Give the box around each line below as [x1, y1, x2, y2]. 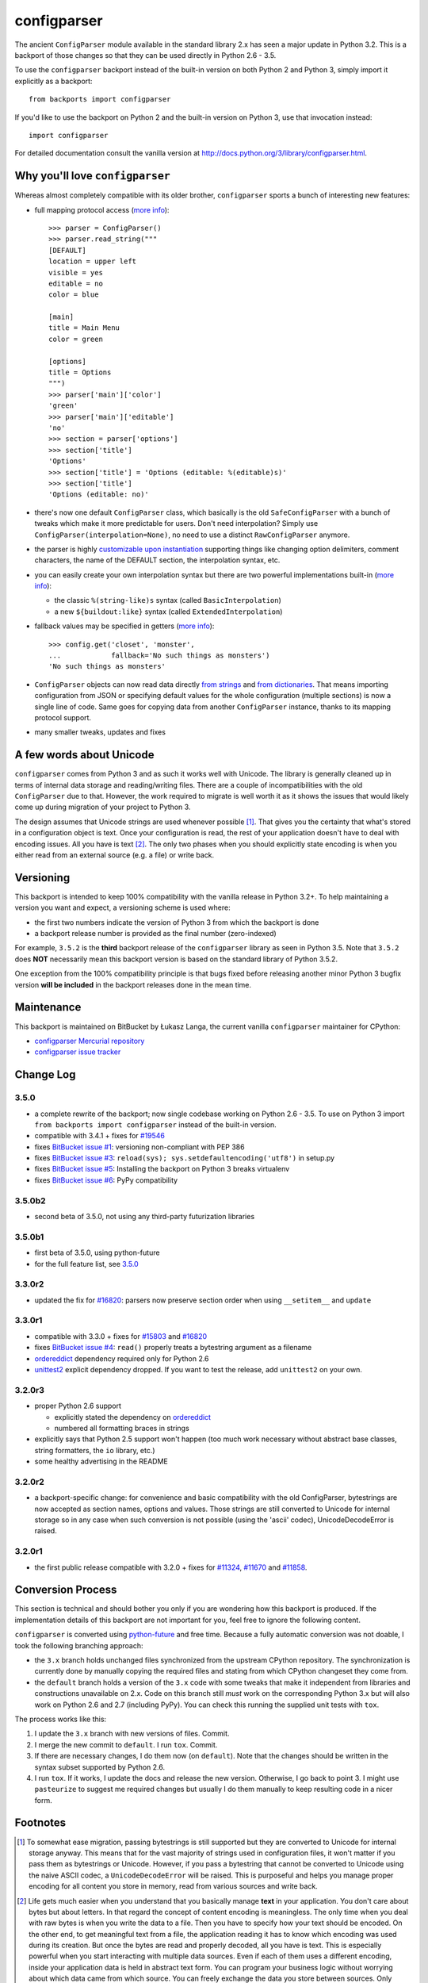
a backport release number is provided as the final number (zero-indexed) [34, 929, 277, 938]
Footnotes [14, 1816, 67, 1830]
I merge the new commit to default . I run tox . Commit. [34, 1739, 218, 1749]
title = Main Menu [48, 324, 120, 332]
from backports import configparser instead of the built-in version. [34, 1119, 277, 1130]
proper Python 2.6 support [34, 1401, 122, 1411]
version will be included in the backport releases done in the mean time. [14, 980, 252, 989]
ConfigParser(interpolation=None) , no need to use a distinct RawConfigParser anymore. [34, 530, 350, 539]
